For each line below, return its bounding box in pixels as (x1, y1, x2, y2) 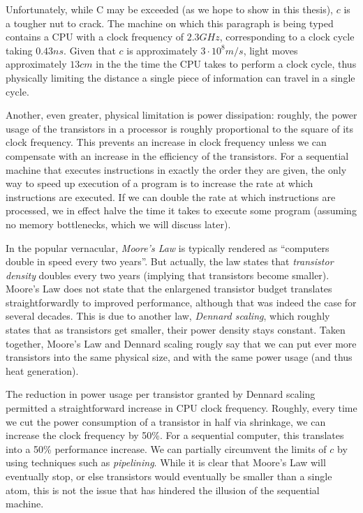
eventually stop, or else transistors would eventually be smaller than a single (6, 469, 332, 483)
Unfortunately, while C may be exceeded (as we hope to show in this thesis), (6, 2, 333, 16)
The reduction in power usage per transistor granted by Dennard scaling (6, 387, 316, 401)
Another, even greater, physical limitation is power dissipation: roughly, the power (6, 107, 357, 122)
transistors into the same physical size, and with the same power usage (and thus (6, 350, 353, 364)
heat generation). (6, 363, 79, 378)
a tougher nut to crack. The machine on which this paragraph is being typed (6, 15, 334, 30)
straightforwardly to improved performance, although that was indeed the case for (6, 295, 357, 309)
